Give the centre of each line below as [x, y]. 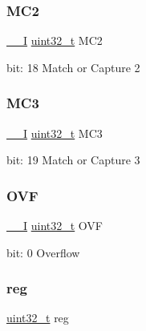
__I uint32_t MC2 [55, 40]
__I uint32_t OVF [55, 226]
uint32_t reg [38, 318]
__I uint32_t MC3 [55, 133]
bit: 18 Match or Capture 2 [73, 67]
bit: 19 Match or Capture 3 [73, 160]
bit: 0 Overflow [43, 252]
